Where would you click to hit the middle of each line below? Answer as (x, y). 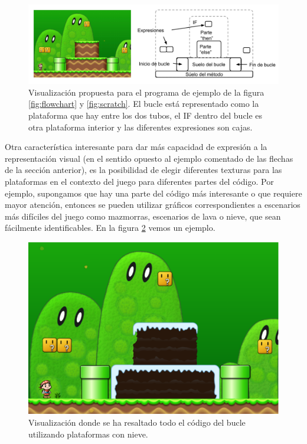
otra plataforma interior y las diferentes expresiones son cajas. (141, 127)
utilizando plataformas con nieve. (88, 434)
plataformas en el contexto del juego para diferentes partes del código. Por (139, 181)
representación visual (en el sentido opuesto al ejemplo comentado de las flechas (149, 158)
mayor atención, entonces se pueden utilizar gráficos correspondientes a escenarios (153, 205)
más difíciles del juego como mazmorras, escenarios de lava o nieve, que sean (143, 216)
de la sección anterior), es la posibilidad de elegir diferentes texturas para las (143, 170)
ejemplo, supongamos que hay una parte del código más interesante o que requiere (153, 193)
